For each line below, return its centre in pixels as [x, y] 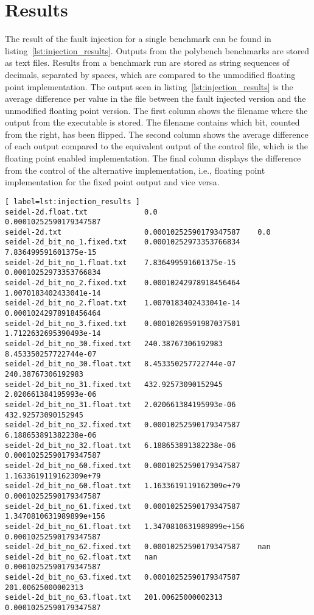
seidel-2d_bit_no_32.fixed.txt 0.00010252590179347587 [123, 425]
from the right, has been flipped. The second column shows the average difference [157, 134]
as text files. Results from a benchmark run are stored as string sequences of [147, 62]
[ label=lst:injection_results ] [72, 201]
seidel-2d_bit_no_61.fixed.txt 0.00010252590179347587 [123, 506]
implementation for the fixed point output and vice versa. [112, 182]
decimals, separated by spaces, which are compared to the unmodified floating [150, 74]
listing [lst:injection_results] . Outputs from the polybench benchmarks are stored [157, 50]
